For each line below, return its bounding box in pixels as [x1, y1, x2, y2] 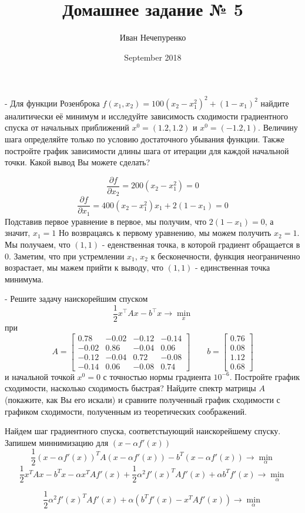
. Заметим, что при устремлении [9, 249, 125, 262]
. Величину [258, 121, 298, 134]
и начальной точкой [5, 370, 75, 382]
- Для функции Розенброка [5, 96, 100, 109]
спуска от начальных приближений [5, 121, 129, 134]
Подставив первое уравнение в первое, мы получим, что [5, 215, 207, 227]
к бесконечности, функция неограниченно [150, 249, 300, 262]
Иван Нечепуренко [119, 31, 186, 44]
